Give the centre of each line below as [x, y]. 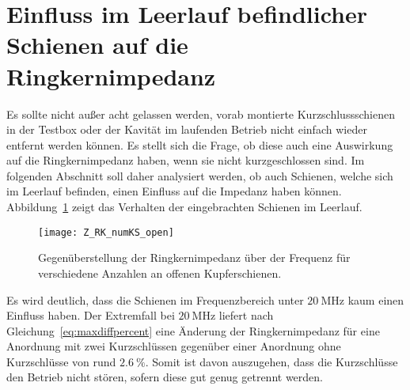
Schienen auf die [97, 45]
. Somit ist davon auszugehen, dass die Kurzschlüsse [271, 361]
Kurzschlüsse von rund [61, 361]
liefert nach [246, 315]
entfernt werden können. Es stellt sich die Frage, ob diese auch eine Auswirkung [200, 144]
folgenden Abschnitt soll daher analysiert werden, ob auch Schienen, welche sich [200, 175]
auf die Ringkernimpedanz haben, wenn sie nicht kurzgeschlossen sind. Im [186, 160]
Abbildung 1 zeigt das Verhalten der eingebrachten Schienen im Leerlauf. [184, 207]
